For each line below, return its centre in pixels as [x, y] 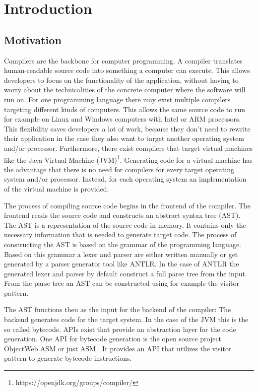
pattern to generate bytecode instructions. [68, 358]
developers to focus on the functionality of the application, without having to [121, 80]
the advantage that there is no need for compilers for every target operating [119, 169]
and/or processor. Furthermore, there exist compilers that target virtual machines [129, 148]
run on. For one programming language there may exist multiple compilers [117, 99]
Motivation [33, 39]
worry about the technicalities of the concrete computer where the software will [125, 90]
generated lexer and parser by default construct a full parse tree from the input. [126, 273]
